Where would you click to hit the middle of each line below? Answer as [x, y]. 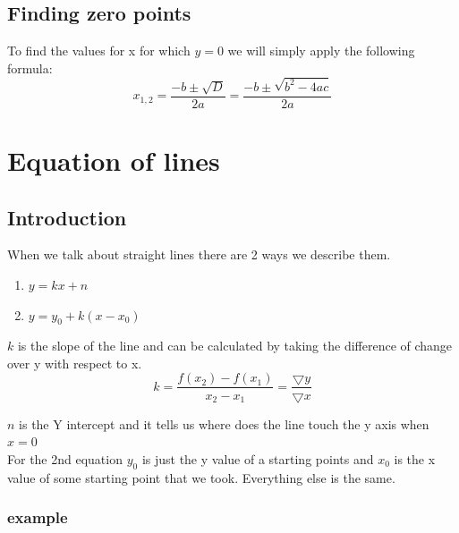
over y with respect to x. [75, 363]
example [38, 517]
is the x [415, 458]
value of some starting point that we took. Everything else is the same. [201, 477]
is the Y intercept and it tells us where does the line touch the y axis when [224, 423]
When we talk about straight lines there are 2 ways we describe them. [199, 254]
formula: [30, 68]
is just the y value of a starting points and [258, 458]
